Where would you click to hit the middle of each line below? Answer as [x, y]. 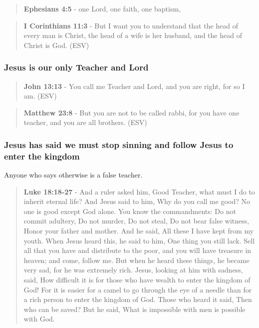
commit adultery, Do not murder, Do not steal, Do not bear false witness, [136, 221]
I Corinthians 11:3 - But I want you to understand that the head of [131, 25]
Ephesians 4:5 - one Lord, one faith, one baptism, [102, 8]
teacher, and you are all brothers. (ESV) [85, 122]
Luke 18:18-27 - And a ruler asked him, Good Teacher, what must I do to [139, 191]
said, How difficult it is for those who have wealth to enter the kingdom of [137, 280]
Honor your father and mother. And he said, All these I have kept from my [139, 231]
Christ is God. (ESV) [56, 45]
